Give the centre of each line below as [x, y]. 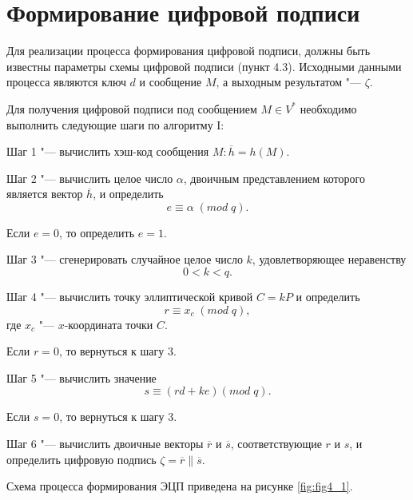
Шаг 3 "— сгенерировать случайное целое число [125, 259]
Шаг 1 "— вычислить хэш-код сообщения [108, 151]
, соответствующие [276, 444]
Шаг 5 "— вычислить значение [81, 377]
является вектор [45, 194]
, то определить [97, 232]
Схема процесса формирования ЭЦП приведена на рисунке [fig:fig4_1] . [180, 486]
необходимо [328, 108]
